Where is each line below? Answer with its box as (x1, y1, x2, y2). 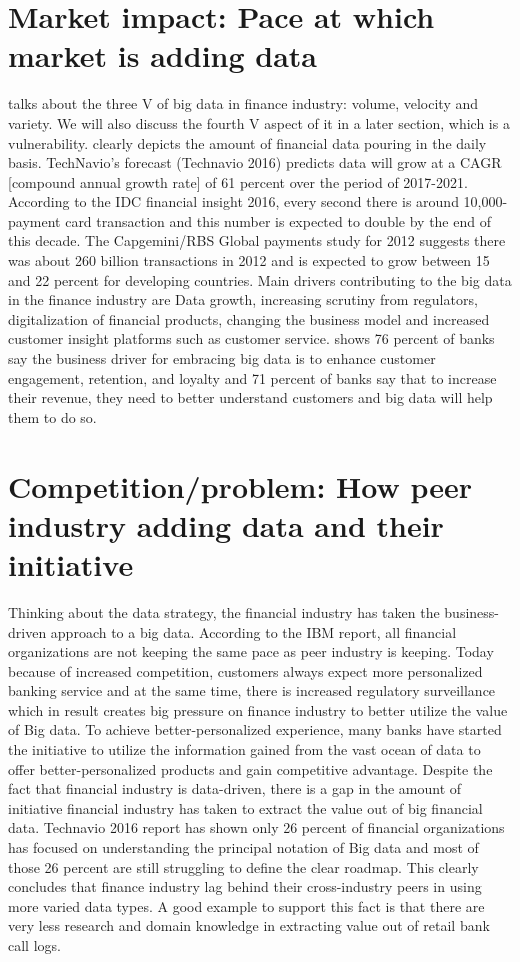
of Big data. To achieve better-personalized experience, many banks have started (8, 719, 502, 740)
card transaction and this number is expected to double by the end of (65, 210, 491, 231)
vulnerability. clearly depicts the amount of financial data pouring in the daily (8, 132, 487, 153)
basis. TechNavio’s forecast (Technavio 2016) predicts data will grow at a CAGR (8, 152, 502, 173)
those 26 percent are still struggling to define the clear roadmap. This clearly (8, 856, 479, 877)
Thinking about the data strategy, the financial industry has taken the (8, 601, 440, 622)
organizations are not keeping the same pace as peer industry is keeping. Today (8, 641, 494, 662)
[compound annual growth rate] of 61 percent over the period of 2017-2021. (8, 171, 468, 192)
